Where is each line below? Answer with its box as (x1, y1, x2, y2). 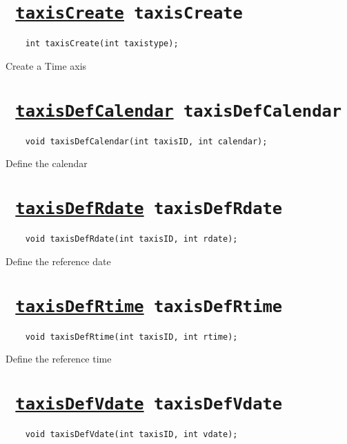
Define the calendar (6, 156, 88, 171)
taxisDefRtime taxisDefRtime (15, 296, 283, 316)
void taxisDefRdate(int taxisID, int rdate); (25, 234, 238, 244)
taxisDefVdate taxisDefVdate (15, 394, 283, 414)
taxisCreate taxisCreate (15, 3, 243, 23)
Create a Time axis (6, 58, 87, 73)
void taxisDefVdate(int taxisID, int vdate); (25, 429, 238, 440)
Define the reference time (6, 351, 112, 366)
